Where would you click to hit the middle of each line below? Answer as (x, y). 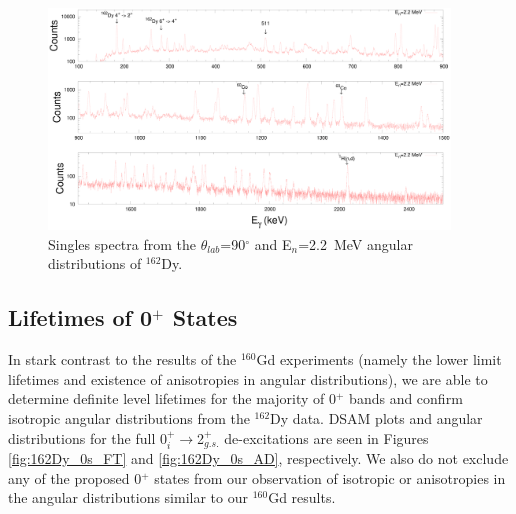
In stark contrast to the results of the (122, 359)
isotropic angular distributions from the (129, 418)
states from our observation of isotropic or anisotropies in (330, 477)
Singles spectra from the (122, 243)
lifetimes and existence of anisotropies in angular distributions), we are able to (248, 378)
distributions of (95, 263)
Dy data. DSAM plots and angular (376, 418)
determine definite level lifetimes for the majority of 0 (172, 398)
